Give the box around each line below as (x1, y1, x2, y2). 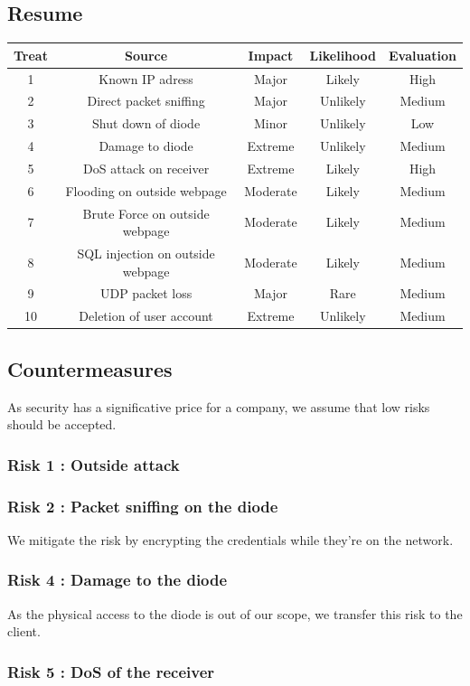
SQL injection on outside (77, 244, 215, 263)
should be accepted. (7, 415, 117, 434)
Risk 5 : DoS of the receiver (7, 660, 215, 682)
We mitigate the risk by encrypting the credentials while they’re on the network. (7, 530, 454, 549)
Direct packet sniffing (87, 91, 205, 110)
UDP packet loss (99, 284, 193, 303)
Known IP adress (99, 69, 193, 88)
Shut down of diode (92, 114, 201, 133)
